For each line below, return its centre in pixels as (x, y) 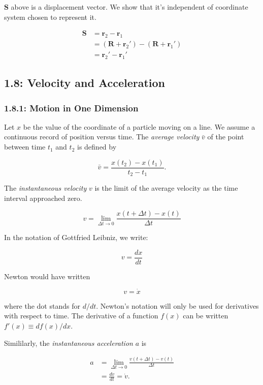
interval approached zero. (43, 198)
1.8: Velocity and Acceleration (85, 83)
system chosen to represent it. (50, 17)
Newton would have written (47, 276)
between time (25, 147)
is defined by (97, 147)
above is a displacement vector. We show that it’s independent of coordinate (129, 7)
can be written (206, 316)
